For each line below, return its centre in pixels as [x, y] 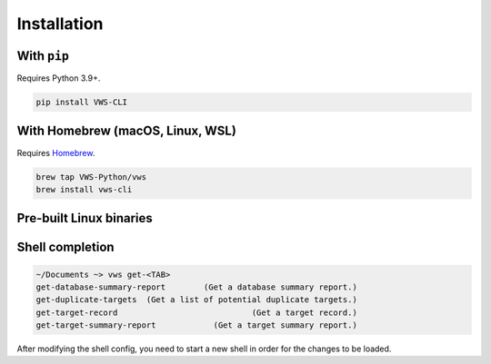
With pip [43, 56]
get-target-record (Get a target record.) [197, 312]
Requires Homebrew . [56, 152]
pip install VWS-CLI [81, 103]
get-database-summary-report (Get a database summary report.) [197, 287]
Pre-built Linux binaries [85, 218]
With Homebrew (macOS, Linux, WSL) [126, 131]
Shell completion [65, 247]
